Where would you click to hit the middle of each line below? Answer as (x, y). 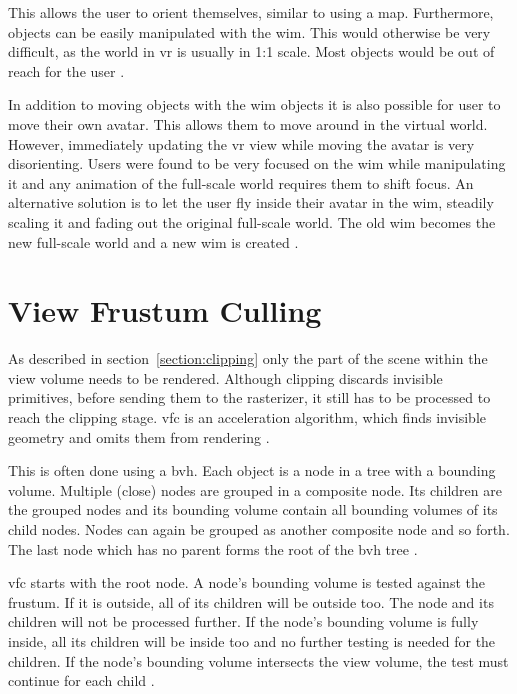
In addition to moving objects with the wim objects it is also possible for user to (254, 104)
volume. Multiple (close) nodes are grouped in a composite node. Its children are (255, 489)
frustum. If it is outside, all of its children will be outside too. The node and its (251, 601)
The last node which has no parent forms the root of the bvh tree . (213, 548)
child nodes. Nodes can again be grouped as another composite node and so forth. (259, 529)
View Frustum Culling (165, 310)
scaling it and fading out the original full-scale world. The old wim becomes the (252, 221)
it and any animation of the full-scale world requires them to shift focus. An (241, 182)
